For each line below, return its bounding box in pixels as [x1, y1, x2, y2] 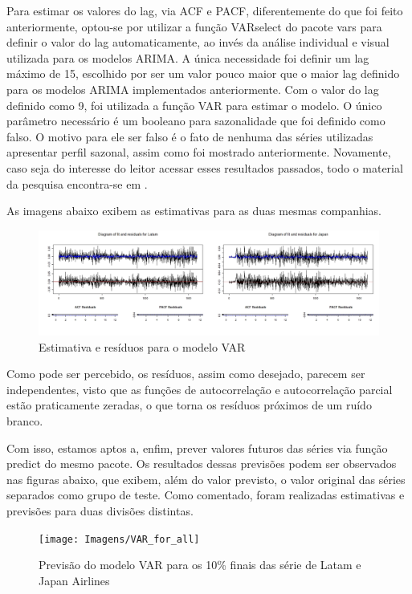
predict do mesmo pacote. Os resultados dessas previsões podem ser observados [6, 455, 397, 472]
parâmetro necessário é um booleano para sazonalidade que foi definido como [6, 112, 385, 129]
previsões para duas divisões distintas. [6, 502, 194, 519]
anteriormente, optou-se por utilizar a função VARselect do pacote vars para [6, 18, 382, 35]
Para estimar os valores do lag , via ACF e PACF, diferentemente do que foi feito [6, 2, 403, 18]
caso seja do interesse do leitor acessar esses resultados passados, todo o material [6, 159, 403, 176]
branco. [6, 412, 43, 429]
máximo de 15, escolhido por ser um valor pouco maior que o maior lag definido [6, 65, 400, 82]
